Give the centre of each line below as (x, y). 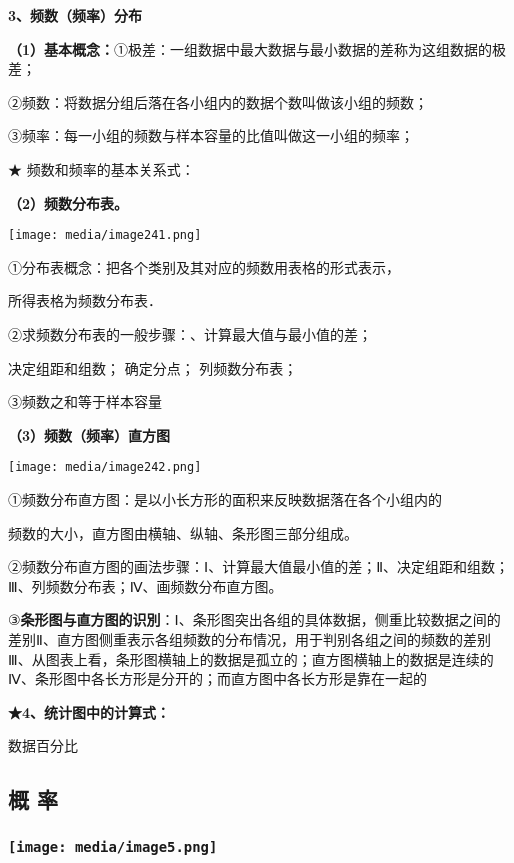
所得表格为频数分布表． (85, 300)
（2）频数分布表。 (68, 202)
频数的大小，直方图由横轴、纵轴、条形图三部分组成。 (183, 532)
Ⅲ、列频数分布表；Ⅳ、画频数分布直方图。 (145, 585)
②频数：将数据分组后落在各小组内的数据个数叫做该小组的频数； (218, 101)
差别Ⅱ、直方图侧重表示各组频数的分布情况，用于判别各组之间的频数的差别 (249, 639)
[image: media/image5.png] (113, 846)
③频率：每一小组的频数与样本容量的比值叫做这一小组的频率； (211, 135)
